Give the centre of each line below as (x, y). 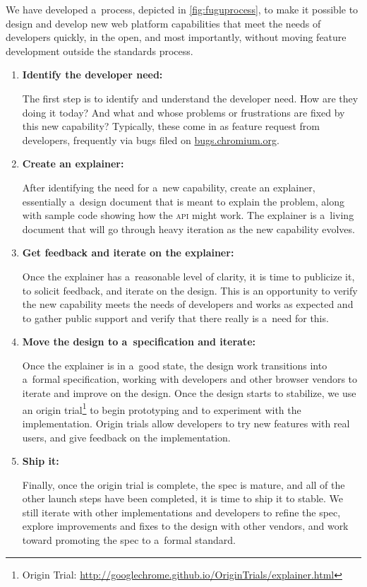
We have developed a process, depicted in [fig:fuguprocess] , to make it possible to (182, 9)
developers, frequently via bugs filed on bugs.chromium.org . (151, 140)
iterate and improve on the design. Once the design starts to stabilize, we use (189, 393)
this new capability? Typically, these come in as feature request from (171, 126)
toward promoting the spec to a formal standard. (129, 540)
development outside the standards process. (100, 51)
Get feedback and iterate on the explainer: (128, 253)
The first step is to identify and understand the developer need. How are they (190, 98)
